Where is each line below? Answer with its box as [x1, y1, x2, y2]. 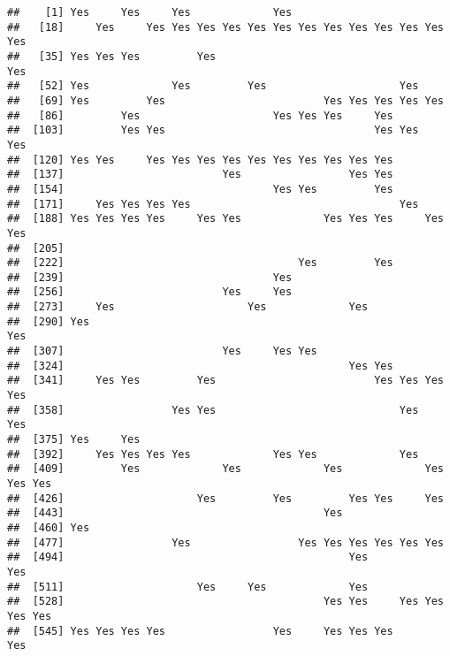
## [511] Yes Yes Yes [7, 580, 369, 593]
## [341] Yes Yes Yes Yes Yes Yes [7, 374, 444, 387]
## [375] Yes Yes [7, 433, 141, 446]
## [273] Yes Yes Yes [7, 301, 369, 314]
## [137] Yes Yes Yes [7, 168, 393, 181]
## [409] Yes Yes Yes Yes [7, 462, 444, 476]
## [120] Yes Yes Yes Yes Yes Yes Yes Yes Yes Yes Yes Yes [7, 153, 393, 166]
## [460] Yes [7, 521, 90, 534]
